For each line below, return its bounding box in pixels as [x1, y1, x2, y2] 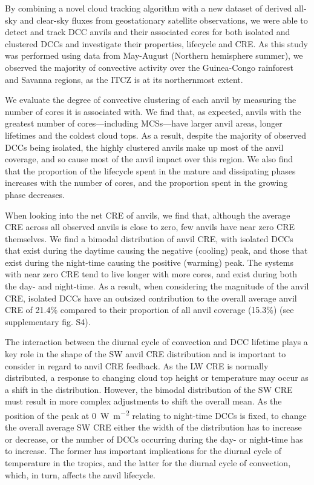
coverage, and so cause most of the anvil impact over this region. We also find [5, 153, 293, 165]
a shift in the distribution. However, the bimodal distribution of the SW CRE [5, 383, 293, 395]
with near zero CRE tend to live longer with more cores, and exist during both [5, 268, 297, 280]
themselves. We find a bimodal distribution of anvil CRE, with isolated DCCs [5, 232, 293, 245]
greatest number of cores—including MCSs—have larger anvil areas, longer [5, 117, 283, 130]
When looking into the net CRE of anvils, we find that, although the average [5, 208, 290, 221]
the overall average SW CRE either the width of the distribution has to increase [5, 421, 302, 434]
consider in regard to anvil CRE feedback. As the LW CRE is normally [5, 359, 269, 372]
